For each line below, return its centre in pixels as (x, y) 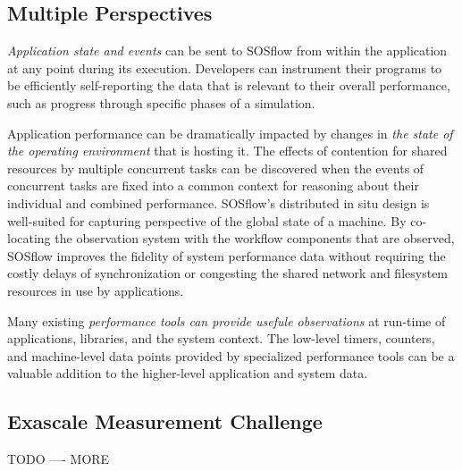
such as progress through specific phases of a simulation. (161, 102)
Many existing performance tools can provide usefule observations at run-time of (227, 320)
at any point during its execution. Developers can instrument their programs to (225, 67)
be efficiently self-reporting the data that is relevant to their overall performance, (229, 85)
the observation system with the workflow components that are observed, (255, 238)
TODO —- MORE (59, 459)
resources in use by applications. (96, 290)
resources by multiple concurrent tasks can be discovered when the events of (216, 168)
